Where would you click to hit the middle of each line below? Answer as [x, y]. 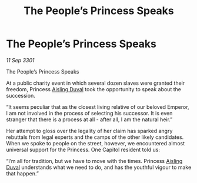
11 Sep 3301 [20, 60]
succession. [21, 95]
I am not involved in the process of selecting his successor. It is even [89, 113]
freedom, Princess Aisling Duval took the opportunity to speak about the [94, 89]
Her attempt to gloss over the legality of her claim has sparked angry [89, 131]
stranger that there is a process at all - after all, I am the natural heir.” [89, 119]
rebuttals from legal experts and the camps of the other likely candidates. [95, 137]
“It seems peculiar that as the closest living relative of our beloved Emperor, [98, 107]
